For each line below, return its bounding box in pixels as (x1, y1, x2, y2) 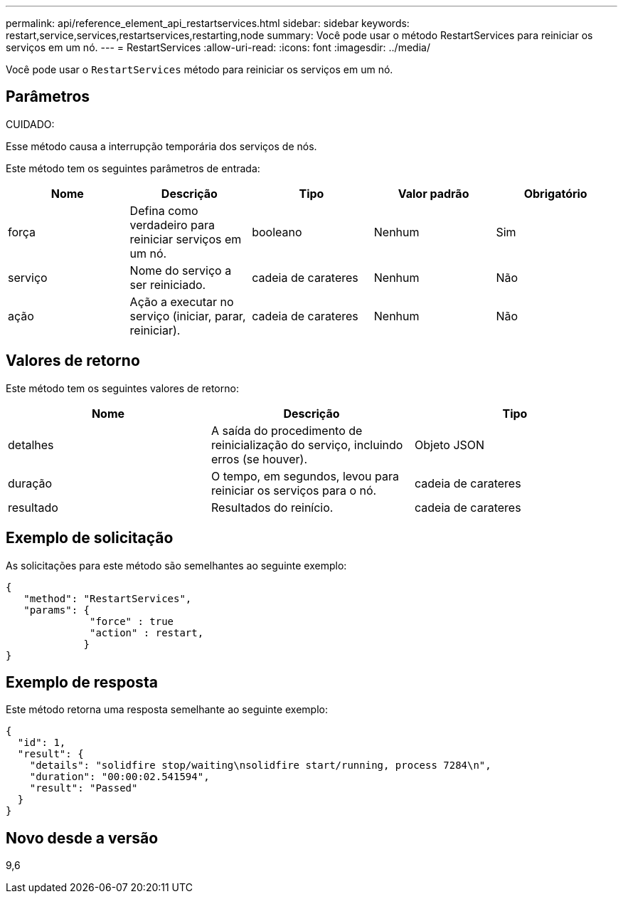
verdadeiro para (129, 217, 215, 232)
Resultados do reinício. (211, 500, 334, 515)
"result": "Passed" (29, 782, 138, 794)
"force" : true (90, 615, 174, 627)
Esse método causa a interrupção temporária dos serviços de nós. (6, 140, 317, 152)
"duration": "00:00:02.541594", (29, 771, 210, 783)
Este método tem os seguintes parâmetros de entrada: (6, 162, 260, 174)
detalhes (8, 437, 54, 452)
